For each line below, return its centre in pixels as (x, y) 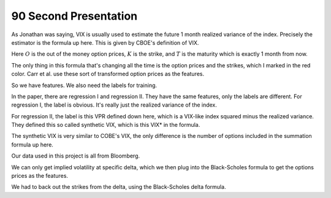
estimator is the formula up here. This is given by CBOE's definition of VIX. (105, 42)
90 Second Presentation (74, 16)
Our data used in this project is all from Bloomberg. (76, 156)
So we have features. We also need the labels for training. (84, 85)
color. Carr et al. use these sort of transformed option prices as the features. (108, 74)
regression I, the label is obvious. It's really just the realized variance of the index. (114, 105)
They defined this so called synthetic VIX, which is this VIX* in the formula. (106, 125)
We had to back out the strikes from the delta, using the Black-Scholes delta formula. (119, 187)
